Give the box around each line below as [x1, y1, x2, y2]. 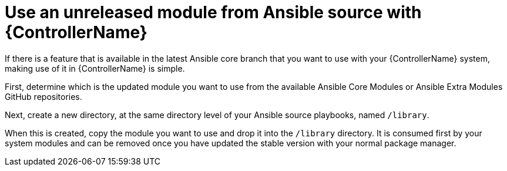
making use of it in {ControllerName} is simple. [5, 63, 185, 73]
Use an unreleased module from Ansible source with [5, 2, 422, 22]
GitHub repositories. [5, 91, 82, 102]
